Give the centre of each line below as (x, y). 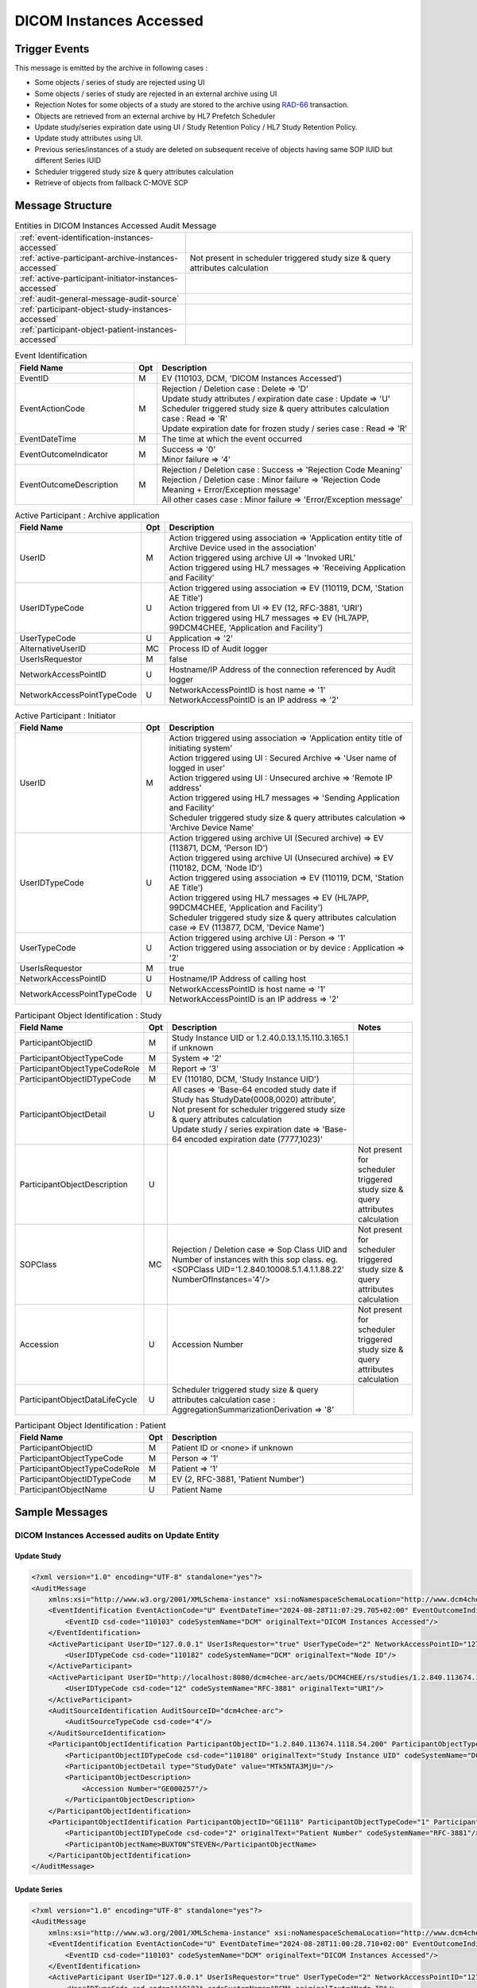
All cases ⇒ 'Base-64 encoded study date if (254, 1089)
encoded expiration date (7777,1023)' (254, 1139)
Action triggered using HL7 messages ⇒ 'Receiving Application (287, 567)
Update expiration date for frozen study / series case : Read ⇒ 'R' (285, 428)
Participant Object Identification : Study (88, 1015)
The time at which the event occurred (232, 439)
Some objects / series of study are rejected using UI (120, 83)
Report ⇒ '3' (195, 1068)
